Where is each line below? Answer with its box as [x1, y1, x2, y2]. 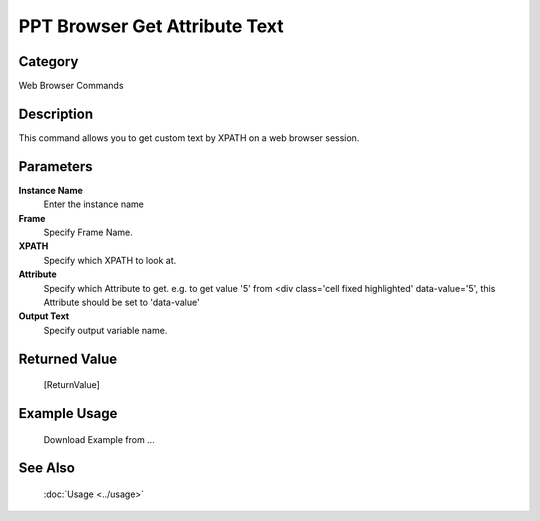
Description [18, 105, 94, 122]
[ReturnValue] [43, 379, 100, 391]
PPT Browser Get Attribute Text [18, 15, 284, 37]
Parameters [18, 158, 93, 175]
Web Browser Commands [18, 80, 124, 92]
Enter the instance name [43, 198, 144, 210]
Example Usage [18, 405, 118, 422]
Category [18, 53, 79, 70]
